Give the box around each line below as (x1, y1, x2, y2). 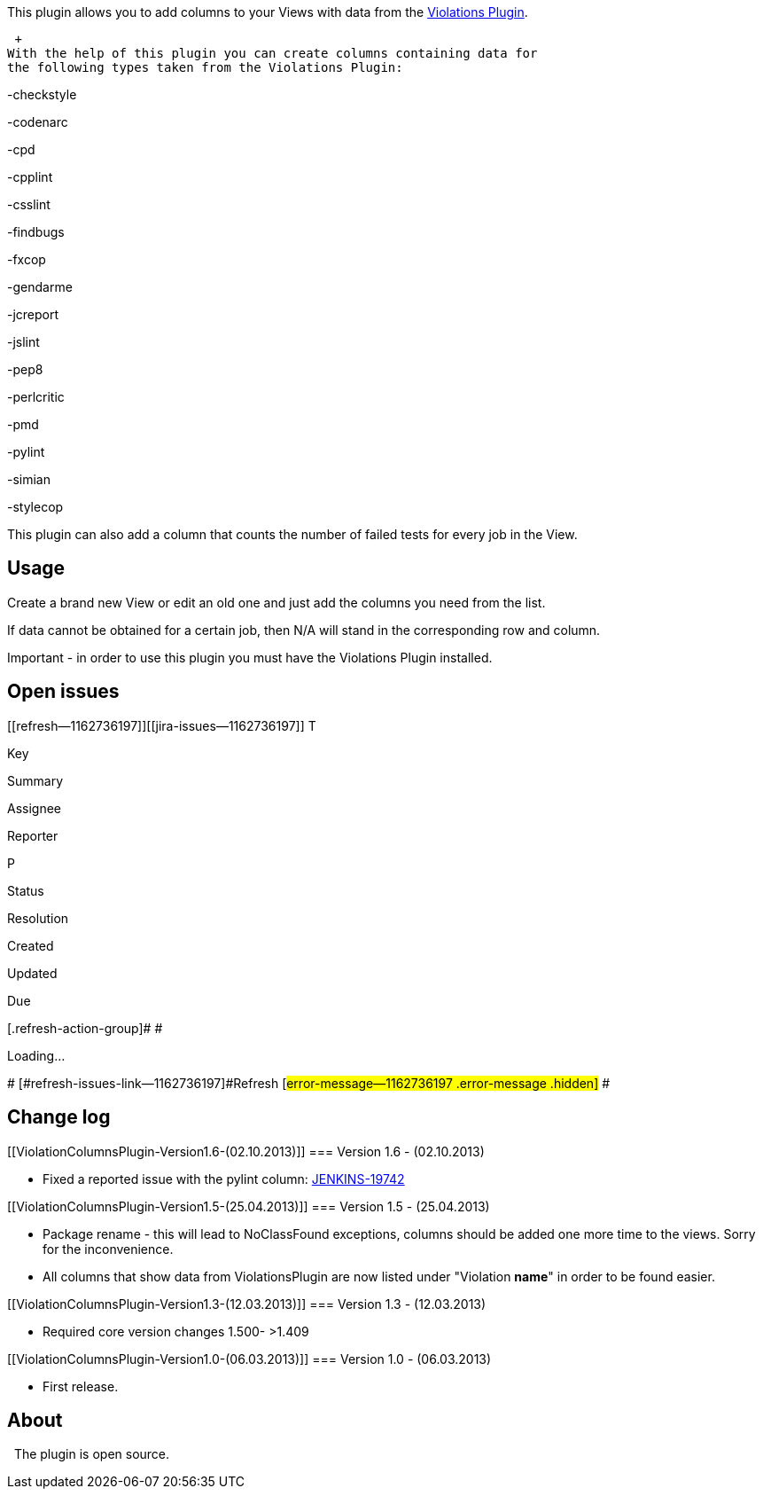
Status (7, 882, 44, 898)
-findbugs (7, 224, 65, 239)
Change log (7, 1106, 111, 1129)
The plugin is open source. (13, 1446, 170, 1462)
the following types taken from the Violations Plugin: (7, 60, 403, 74)
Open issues (7, 680, 120, 703)
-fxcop (7, 252, 46, 267)
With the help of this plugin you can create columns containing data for (7, 46, 538, 60)
